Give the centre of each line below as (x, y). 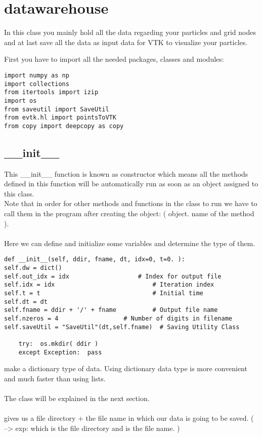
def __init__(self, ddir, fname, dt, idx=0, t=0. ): (95, 260)
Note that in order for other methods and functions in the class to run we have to (131, 203)
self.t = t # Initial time (104, 293)
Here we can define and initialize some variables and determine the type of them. (130, 243)
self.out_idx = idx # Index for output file (113, 276)
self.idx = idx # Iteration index (109, 285)
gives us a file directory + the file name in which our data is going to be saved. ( (129, 418)
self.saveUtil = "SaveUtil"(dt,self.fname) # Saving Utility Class (122, 327)
